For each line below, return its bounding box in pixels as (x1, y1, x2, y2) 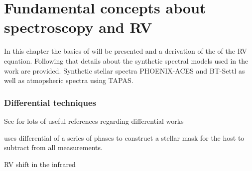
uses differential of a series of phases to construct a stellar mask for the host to (4, 132, 245, 143)
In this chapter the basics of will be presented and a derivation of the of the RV (4, 46, 247, 56)
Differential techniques (4, 96, 97, 108)
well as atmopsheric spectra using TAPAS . (4, 75, 133, 85)
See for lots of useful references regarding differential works (4, 115, 184, 126)
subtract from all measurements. (4, 142, 103, 153)
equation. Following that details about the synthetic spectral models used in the (4, 55, 249, 66)
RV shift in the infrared (4, 159, 76, 169)
